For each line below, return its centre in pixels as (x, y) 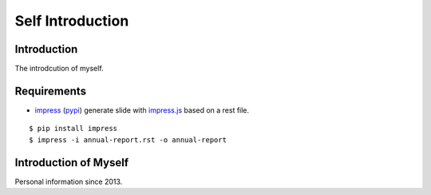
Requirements (51, 91)
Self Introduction (72, 21)
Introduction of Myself (72, 163)
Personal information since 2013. (69, 181)
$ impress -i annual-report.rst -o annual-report (128, 139)
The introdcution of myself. (59, 69)
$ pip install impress (73, 129)
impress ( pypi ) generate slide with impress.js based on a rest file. (142, 110)
